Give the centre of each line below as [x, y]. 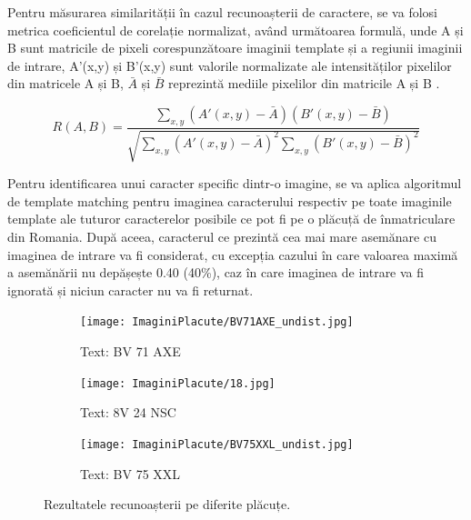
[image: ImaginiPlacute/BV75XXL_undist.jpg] [217, 444]
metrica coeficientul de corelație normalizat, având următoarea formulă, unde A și [235, 30]
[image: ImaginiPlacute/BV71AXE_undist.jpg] [217, 322]
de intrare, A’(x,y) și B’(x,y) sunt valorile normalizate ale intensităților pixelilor [230, 65]
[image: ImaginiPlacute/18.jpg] [178, 383]
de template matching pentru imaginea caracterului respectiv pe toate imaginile [230, 200]
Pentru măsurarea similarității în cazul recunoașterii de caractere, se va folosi [222, 12]
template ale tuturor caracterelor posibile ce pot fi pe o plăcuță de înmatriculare [231, 219]
